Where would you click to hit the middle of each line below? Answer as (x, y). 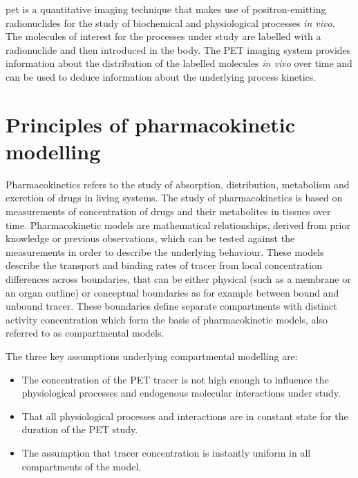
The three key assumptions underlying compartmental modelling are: (152, 356)
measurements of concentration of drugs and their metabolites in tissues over (168, 211)
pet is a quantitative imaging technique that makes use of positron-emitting (166, 9)
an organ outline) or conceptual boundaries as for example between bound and (172, 292)
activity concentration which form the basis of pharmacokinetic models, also (167, 319)
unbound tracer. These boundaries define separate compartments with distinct (171, 306)
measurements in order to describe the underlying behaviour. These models (165, 251)
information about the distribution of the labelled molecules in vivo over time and (179, 63)
